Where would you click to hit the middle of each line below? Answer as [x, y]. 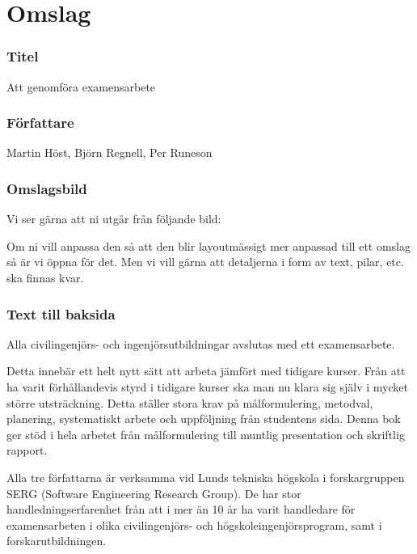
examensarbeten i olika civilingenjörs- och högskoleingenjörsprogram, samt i [194, 524]
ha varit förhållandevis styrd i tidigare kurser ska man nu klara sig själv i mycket [207, 387]
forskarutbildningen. [57, 541]
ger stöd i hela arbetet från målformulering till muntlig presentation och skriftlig [206, 434]
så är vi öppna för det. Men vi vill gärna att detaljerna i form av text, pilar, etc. [205, 262]
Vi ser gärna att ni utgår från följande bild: [114, 219]
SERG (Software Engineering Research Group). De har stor [154, 493]
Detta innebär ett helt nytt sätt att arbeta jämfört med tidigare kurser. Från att [206, 371]
